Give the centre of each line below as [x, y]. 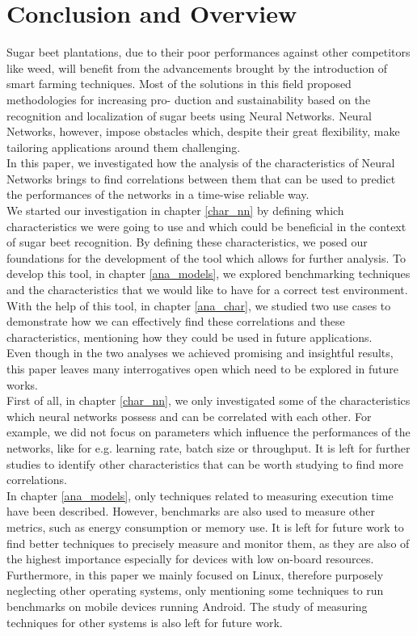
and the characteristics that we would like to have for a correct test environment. [207, 290]
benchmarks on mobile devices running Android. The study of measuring [187, 606]
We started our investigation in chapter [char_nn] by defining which [175, 211]
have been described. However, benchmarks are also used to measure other [191, 511]
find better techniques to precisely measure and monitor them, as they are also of [208, 543]
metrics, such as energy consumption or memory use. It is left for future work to [205, 526]
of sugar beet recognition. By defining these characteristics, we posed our [187, 242]
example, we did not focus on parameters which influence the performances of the [208, 432]
